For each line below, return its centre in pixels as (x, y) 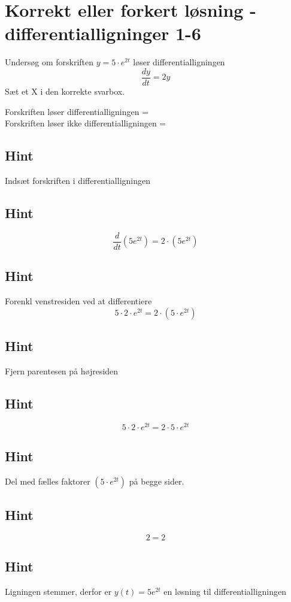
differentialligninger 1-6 (103, 33)
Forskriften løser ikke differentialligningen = (86, 123)
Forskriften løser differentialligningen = (77, 111)
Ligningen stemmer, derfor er (58, 592)
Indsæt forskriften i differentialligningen (78, 180)
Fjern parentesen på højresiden (62, 370)
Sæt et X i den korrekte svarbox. (65, 91)
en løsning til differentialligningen (225, 592)
